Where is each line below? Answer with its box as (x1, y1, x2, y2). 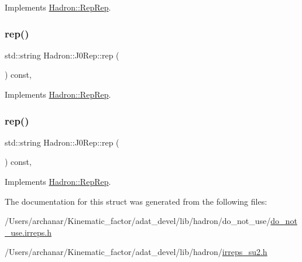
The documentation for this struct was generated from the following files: (5, 195, 267, 207)
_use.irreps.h (5, 226, 52, 238)
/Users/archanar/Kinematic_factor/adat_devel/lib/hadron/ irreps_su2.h (5, 246, 267, 258)
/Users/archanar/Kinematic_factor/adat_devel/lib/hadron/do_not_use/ (5, 215, 271, 227)
